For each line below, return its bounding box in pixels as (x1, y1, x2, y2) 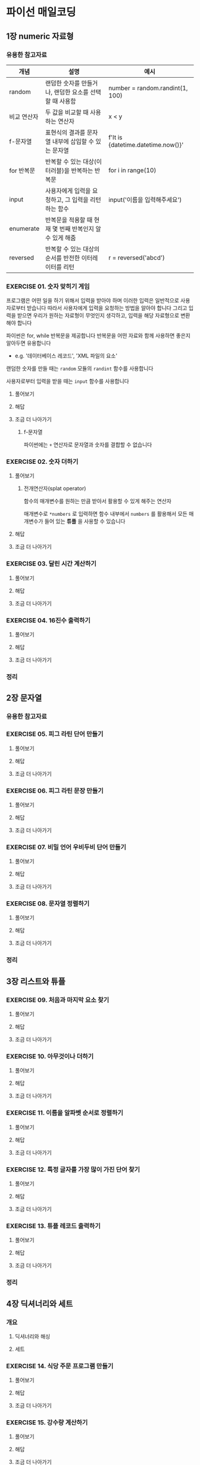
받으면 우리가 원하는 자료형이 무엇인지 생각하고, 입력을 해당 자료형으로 (17, 312, 180, 319)
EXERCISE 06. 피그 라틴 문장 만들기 (6, 787, 104, 795)
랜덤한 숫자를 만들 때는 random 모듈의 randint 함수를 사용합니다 (6, 365, 154, 372)
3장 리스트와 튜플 (6, 976, 65, 986)
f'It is (108, 133, 123, 141)
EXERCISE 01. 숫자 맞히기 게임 (6, 282, 90, 290)
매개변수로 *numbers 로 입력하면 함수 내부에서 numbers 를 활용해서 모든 (23, 510, 187, 518)
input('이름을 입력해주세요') (108, 195, 182, 204)
